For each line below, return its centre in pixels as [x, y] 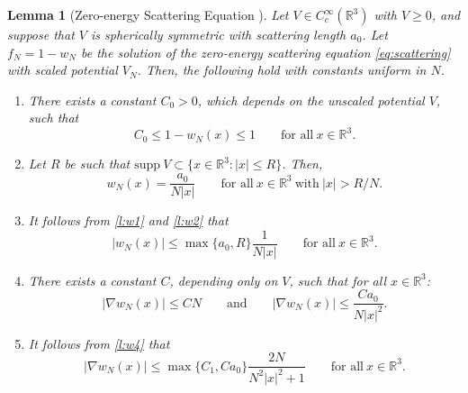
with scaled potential [63, 70]
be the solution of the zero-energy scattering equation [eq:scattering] [266, 52]
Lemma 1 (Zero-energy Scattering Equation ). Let [148, 14]
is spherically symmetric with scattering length [218, 34]
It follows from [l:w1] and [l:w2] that [128, 220]
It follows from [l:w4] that [99, 343]
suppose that [41, 34]
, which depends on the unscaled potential [311, 100]
